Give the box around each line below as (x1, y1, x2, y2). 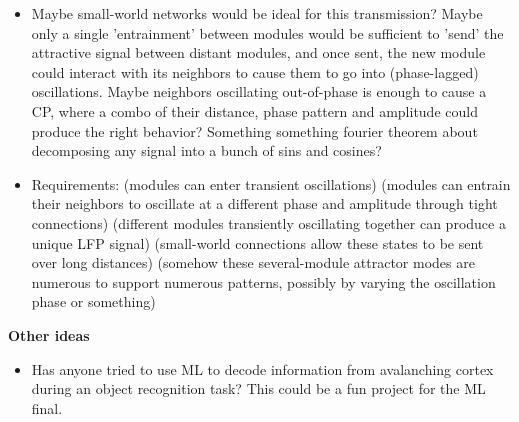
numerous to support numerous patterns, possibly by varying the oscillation (31, 271, 496, 292)
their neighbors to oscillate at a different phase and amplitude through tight (31, 193, 498, 214)
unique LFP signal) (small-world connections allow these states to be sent (31, 232, 484, 253)
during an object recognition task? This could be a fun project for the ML (31, 378, 486, 399)
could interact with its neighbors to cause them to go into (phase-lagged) (31, 61, 479, 82)
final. (31, 397, 63, 418)
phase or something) (31, 291, 156, 312)
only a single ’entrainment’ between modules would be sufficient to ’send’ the (31, 22, 504, 43)
